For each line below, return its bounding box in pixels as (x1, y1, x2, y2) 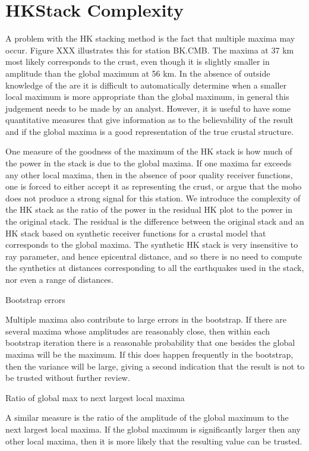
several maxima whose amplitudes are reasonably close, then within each (5, 324, 270, 337)
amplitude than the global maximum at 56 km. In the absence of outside (5, 67, 270, 79)
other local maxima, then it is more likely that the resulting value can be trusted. (5, 434, 302, 447)
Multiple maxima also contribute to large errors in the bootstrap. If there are (5, 313, 287, 326)
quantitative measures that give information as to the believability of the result (5, 113, 294, 126)
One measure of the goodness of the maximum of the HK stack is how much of (5, 145, 292, 157)
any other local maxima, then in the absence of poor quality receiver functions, (5, 168, 293, 181)
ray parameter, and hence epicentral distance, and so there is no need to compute (5, 250, 302, 262)
